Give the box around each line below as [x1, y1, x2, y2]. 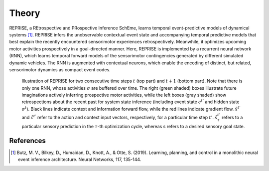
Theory [9, 7, 40, 18]
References [9, 136, 46, 145]
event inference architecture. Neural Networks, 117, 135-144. [18, 157, 141, 163]
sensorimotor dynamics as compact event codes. [9, 66, 111, 72]
